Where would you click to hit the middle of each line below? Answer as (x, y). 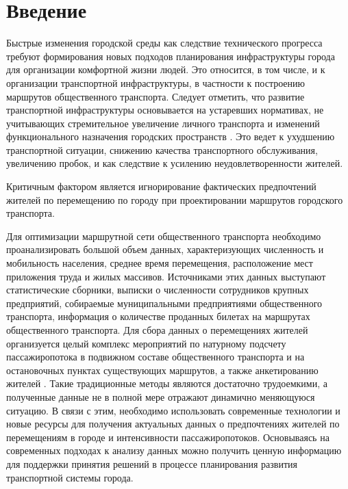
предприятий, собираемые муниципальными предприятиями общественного (164, 303)
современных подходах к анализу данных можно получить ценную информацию (174, 450)
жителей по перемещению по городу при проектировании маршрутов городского (175, 199)
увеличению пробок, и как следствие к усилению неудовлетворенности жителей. (175, 163)
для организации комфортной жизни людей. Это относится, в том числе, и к (166, 69)
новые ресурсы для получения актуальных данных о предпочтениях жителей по (173, 424)
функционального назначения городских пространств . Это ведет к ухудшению (171, 136)
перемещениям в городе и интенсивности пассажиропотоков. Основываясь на (168, 437)
